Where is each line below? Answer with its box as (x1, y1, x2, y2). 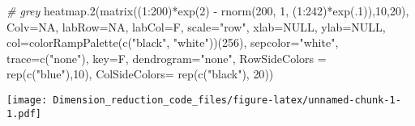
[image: (6, 94, 48, 106)
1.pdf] (6, 107, 41, 120)
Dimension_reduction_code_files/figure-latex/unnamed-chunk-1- (53, 94, 401, 106)
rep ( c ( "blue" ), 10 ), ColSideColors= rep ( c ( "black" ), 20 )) (6, 65, 274, 82)
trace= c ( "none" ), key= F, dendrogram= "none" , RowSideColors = (6, 49, 327, 66)
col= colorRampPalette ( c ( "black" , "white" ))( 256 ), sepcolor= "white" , (6, 34, 339, 51)
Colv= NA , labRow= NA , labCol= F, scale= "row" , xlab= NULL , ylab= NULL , (6, 18, 386, 35)
